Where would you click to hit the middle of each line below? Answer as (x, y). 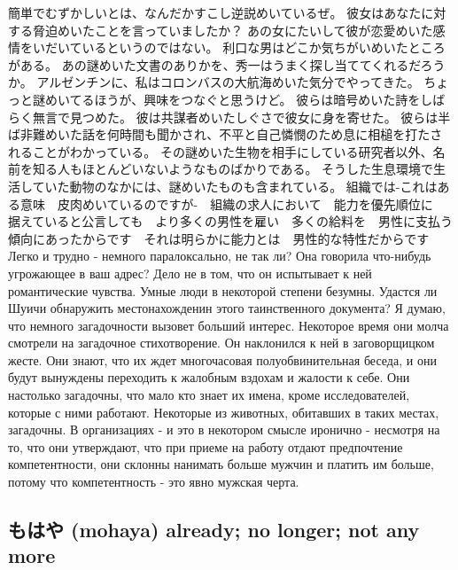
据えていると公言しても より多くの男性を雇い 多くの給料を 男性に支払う (230, 221)
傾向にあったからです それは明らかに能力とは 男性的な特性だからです (219, 238)
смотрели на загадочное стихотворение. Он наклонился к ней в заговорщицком (221, 343)
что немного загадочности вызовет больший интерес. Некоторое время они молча (229, 325)
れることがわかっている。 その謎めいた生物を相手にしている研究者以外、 (221, 151)
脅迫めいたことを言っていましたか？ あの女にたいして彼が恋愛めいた (233, 30)
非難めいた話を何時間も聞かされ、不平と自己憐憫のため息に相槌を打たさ (231, 134)
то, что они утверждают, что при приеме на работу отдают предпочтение (206, 446)
